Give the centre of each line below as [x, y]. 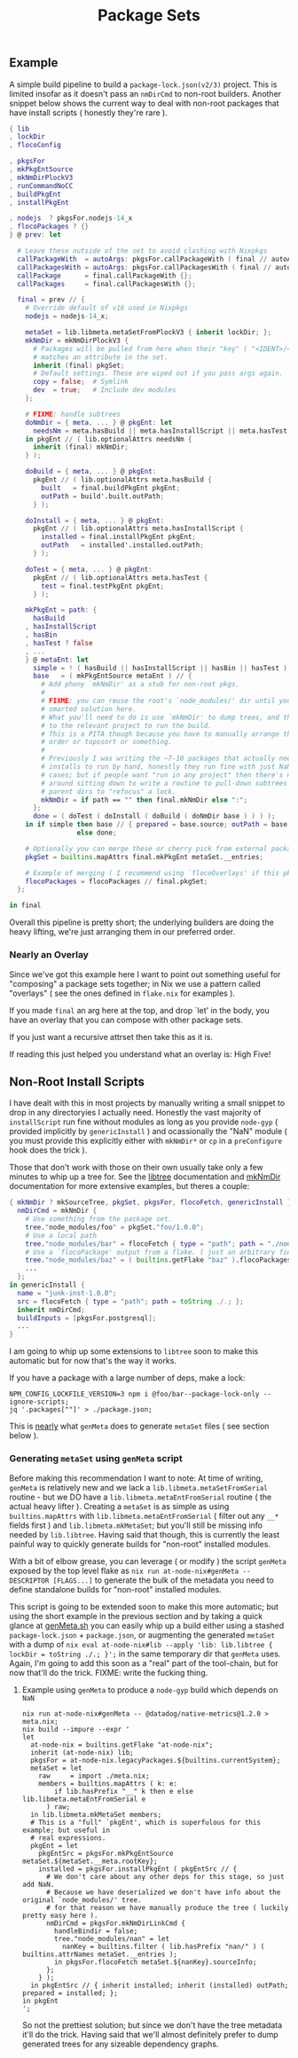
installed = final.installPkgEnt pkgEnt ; [119, 537]
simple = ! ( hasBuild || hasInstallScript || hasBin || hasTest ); [162, 668]
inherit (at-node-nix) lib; [82, 1752]
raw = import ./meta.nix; [94, 1776]
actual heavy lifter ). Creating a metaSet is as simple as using [119, 1506]
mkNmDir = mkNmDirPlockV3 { [77, 340]
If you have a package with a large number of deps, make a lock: [127, 1378]
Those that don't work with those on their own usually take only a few [136, 1168]
